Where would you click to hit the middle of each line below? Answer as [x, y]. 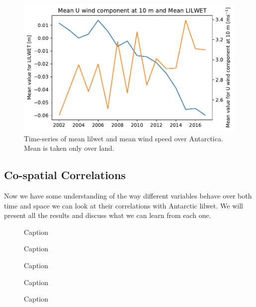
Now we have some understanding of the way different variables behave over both [128, 195]
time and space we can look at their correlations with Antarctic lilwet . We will [124, 205]
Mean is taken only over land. [69, 148]
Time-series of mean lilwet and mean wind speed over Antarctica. [124, 138]
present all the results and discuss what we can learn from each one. [108, 215]
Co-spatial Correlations [65, 175]
